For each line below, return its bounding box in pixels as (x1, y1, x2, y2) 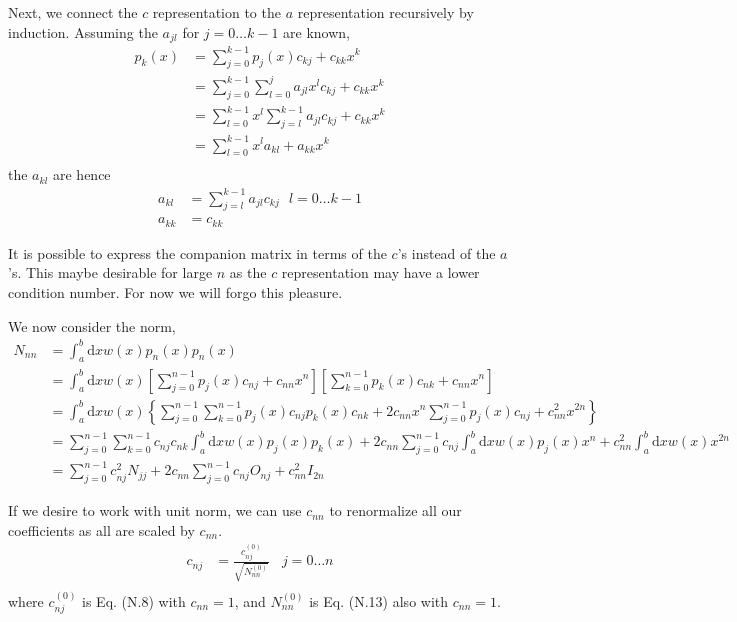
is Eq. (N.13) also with (309, 590, 449, 611)
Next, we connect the (8, 2, 138, 22)
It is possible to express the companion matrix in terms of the (8, 242, 387, 263)
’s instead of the (397, 242, 496, 263)
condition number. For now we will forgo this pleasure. (8, 281, 343, 302)
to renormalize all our (329, 500, 462, 521)
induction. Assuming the (8, 21, 158, 42)
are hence (52, 164, 111, 185)
